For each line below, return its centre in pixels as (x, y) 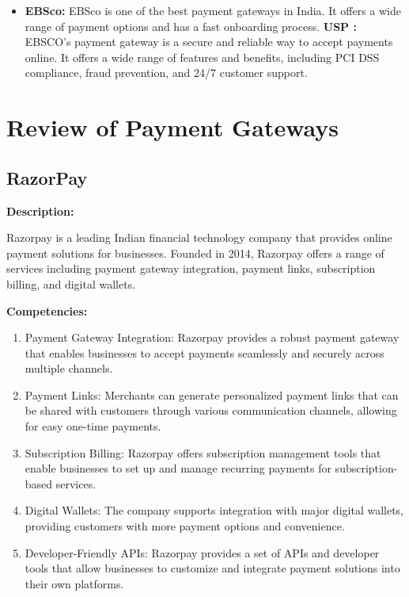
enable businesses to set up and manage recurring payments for (178, 468)
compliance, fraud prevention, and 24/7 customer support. (166, 73)
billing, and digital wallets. (71, 283)
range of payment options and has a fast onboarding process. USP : (191, 26)
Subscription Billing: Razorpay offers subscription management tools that (203, 452)
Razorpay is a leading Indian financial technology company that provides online (199, 237)
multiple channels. (69, 368)
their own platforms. (74, 583)
